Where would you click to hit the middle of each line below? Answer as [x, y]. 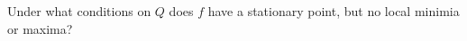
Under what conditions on [79, 11]
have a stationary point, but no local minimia [334, 11]
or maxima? [40, 28]
